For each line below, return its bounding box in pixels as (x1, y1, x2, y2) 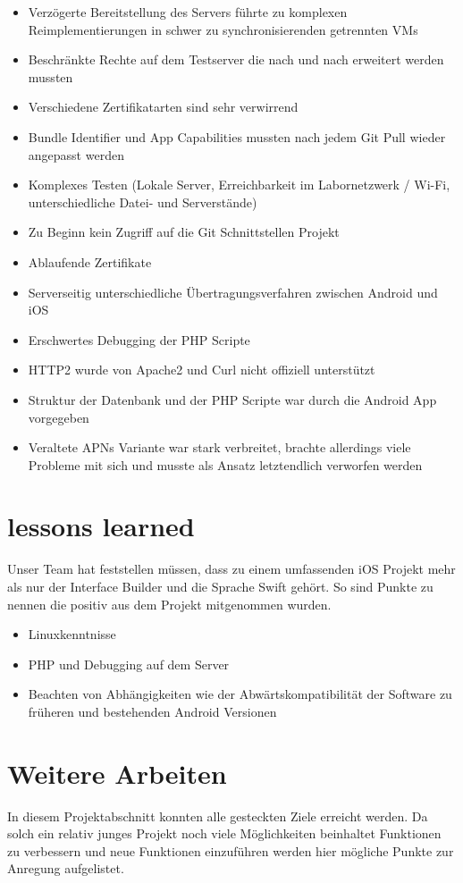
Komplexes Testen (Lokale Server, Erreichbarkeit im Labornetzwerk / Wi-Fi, (28, 175, 450, 194)
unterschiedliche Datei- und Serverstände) (28, 192, 257, 211)
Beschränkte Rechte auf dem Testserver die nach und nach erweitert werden (28, 50, 444, 69)
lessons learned (7, 508, 195, 544)
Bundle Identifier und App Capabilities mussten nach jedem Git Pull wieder (28, 127, 446, 146)
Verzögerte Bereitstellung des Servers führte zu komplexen (28, 3, 348, 21)
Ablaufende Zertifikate (28, 252, 152, 271)
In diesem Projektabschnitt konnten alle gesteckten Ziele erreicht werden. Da (7, 806, 428, 825)
